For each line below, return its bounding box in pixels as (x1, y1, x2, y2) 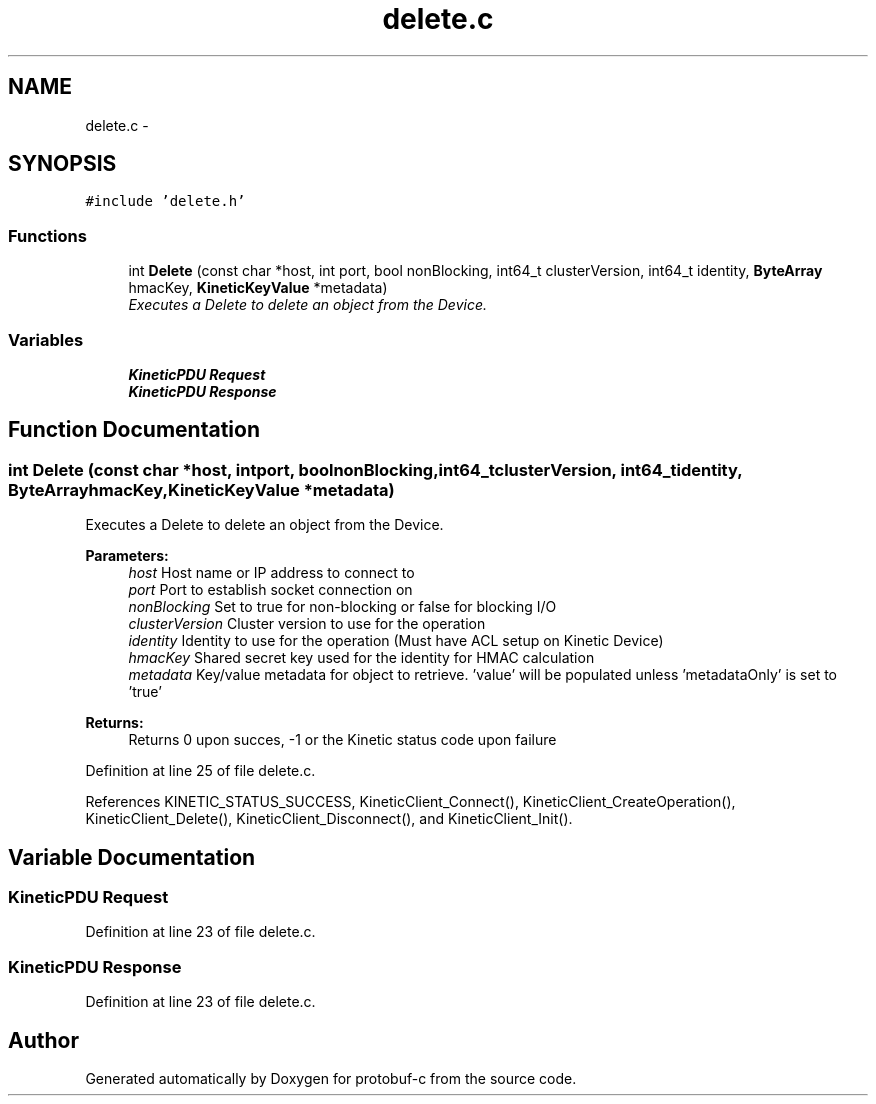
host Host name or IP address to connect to (128, 564, 415, 582)
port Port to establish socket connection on (128, 581, 413, 599)
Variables (8, 329, 84, 350)
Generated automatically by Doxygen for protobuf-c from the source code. (85, 1069, 577, 1087)
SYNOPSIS (8, 151, 117, 177)
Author (8, 1027, 79, 1053)
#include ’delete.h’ (85, 193, 246, 210)
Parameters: (85, 547, 169, 565)
